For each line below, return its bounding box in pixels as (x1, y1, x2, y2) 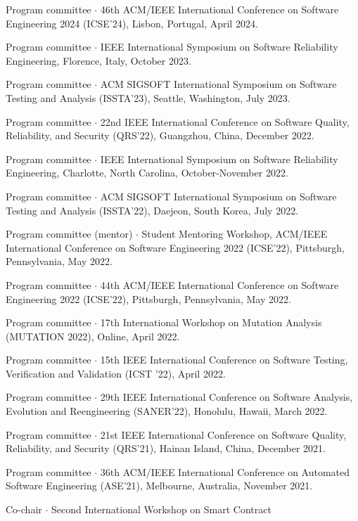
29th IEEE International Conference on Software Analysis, (100, 390, 353, 404)
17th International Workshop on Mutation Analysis (100, 315, 322, 330)
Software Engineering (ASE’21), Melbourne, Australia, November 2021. (6, 478, 313, 493)
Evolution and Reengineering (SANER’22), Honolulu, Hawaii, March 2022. (6, 404, 328, 418)
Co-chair (6, 502, 42, 517)
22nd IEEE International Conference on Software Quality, (100, 114, 350, 129)
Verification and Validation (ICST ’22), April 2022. (6, 366, 226, 380)
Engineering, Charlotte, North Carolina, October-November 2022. (6, 165, 288, 180)
